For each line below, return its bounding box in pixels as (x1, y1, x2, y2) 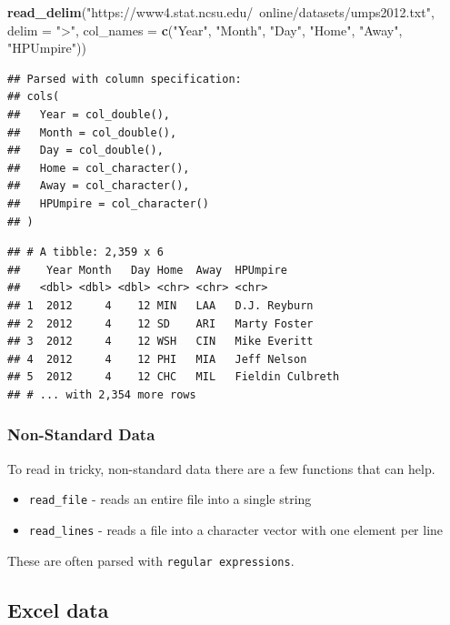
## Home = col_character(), (7, 161, 190, 175)
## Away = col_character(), (7, 179, 190, 193)
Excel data (7, 595, 109, 623)
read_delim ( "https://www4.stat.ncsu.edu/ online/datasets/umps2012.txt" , (7, 3, 435, 21)
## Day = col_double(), (7, 144, 164, 157)
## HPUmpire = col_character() (7, 197, 209, 210)
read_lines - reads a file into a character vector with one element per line (28, 519, 444, 539)
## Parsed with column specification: (7, 72, 242, 86)
